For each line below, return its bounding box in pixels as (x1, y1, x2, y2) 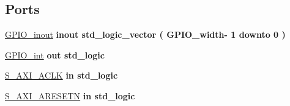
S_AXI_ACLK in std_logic (5, 69, 118, 82)
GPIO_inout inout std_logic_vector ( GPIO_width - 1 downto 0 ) (5, 28, 286, 41)
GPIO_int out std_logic (5, 48, 105, 61)
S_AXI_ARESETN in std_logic (5, 89, 135, 102)
